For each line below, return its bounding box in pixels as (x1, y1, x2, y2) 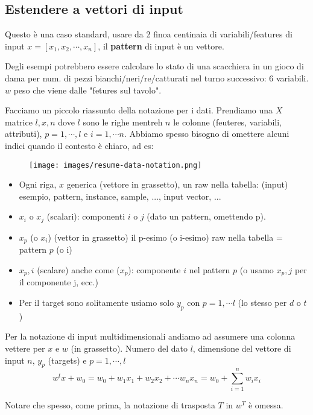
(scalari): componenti (46, 210, 125, 223)
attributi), (5, 127, 42, 140)
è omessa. (248, 399, 283, 411)
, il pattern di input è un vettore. (98, 39, 224, 52)
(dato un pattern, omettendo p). (147, 210, 266, 223)
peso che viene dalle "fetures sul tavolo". (13, 83, 162, 96)
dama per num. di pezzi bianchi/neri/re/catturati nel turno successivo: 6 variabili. (5, 71, 309, 84)
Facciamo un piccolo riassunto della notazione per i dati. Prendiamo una (5, 104, 273, 116)
